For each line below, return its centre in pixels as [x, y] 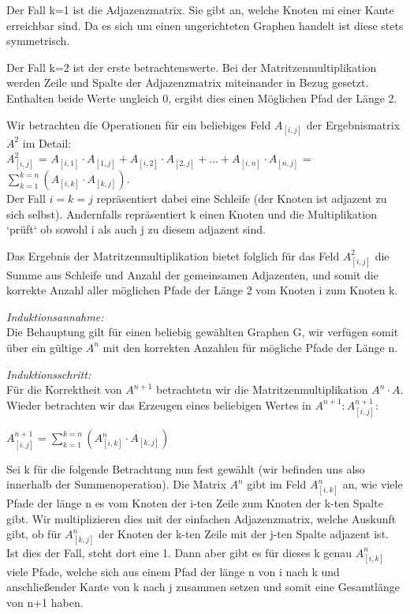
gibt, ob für [34, 534]
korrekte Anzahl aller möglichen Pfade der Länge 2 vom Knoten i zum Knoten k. [202, 290]
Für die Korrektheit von [64, 389]
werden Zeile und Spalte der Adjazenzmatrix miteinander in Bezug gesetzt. [188, 82]
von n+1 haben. [45, 602]
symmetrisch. [38, 41]
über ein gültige [45, 347]
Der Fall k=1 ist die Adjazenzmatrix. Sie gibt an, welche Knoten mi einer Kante [200, 9]
